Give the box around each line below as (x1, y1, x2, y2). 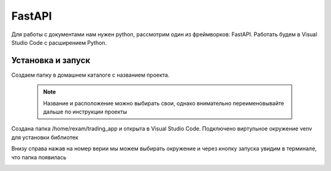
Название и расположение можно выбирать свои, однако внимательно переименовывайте (43, 99, 284, 107)
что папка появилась (11, 153, 67, 161)
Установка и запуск (11, 55, 91, 66)
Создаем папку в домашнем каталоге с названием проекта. (11, 71, 170, 78)
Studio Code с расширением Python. (11, 39, 107, 46)
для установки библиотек (11, 134, 79, 141)
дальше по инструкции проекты (43, 108, 127, 116)
